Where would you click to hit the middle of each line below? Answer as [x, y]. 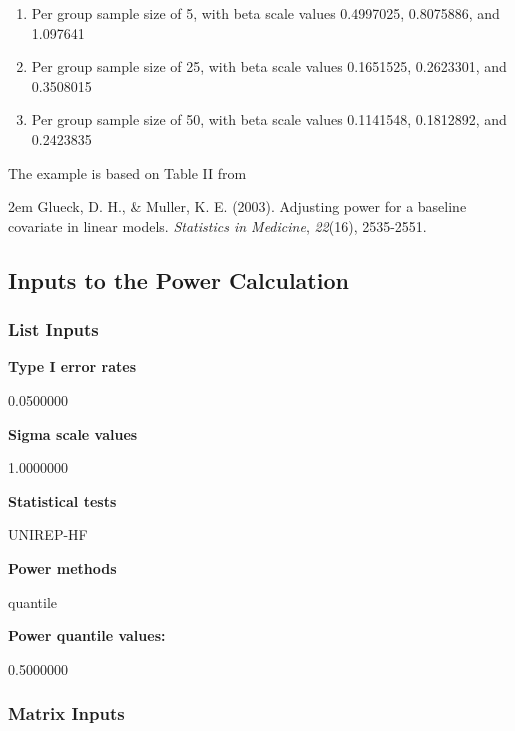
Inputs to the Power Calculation [178, 279]
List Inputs [53, 329]
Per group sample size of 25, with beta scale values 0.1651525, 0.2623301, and [269, 66]
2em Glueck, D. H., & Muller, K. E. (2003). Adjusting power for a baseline [237, 206]
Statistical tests [62, 500]
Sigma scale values [73, 433]
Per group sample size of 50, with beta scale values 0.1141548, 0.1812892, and [269, 119]
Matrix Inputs [66, 713]
